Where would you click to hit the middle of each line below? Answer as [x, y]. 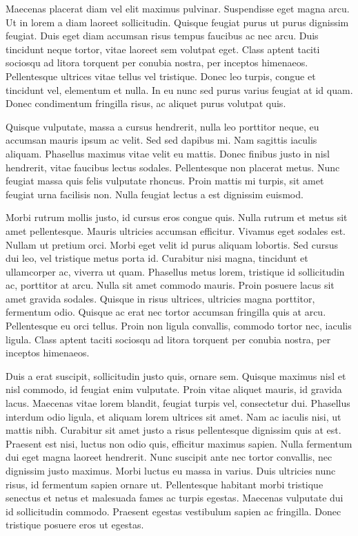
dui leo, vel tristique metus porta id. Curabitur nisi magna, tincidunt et [157, 258]
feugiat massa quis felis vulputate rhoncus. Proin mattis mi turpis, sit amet [165, 181]
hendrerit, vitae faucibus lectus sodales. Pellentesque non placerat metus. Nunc [173, 167]
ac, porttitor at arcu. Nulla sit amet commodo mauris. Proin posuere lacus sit [170, 285]
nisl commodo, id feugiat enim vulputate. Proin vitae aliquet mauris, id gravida [174, 389]
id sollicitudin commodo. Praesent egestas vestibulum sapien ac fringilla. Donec [173, 511]
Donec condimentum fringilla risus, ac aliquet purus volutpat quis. [146, 103]
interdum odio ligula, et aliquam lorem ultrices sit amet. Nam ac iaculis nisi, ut [173, 416]
